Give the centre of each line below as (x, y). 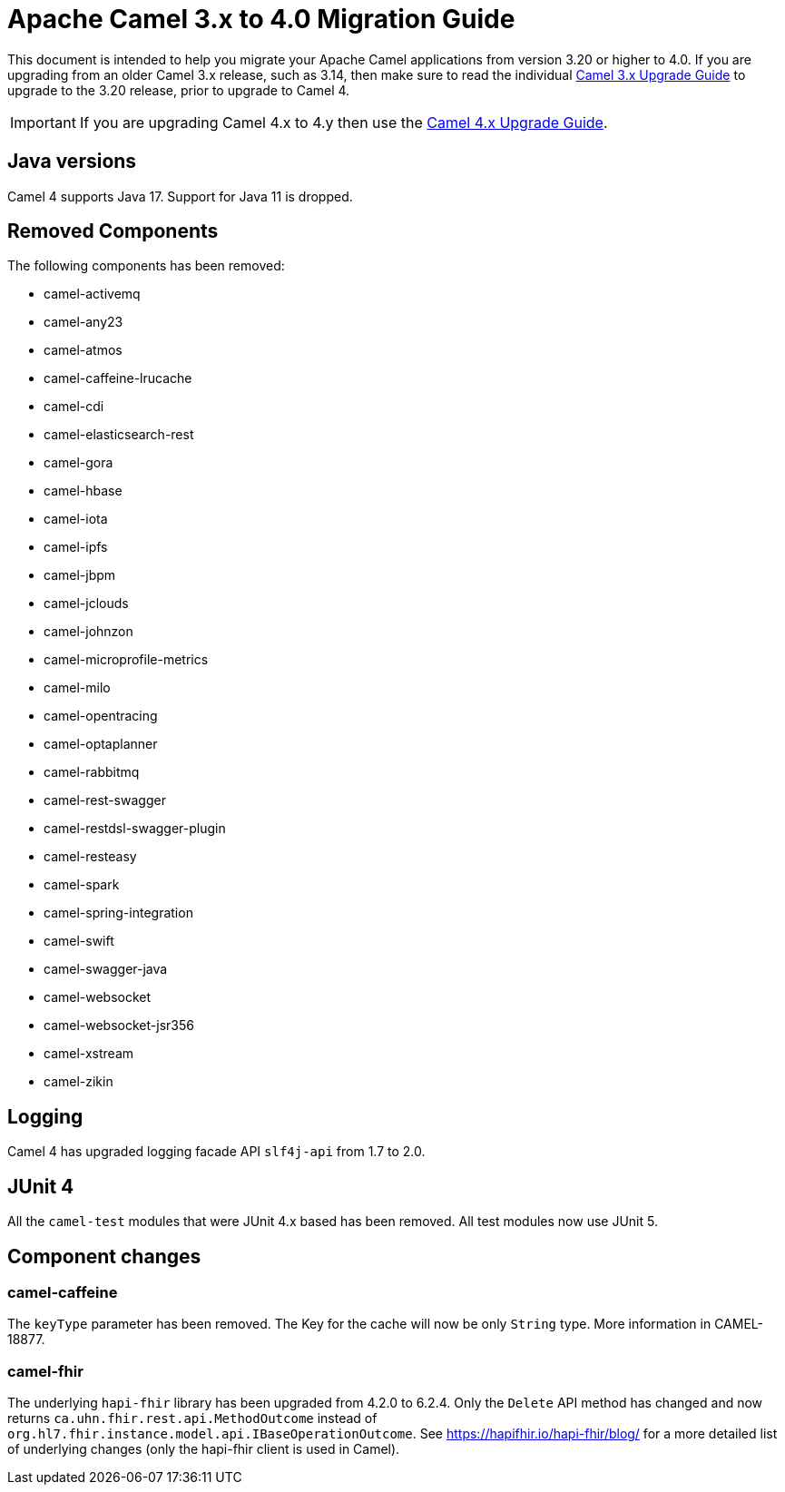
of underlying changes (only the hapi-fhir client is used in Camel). (204, 1449)
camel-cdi (74, 407)
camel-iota (76, 519)
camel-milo (77, 688)
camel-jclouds (86, 604)
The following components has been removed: (146, 266)
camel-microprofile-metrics (126, 660)
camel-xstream (89, 1054)
